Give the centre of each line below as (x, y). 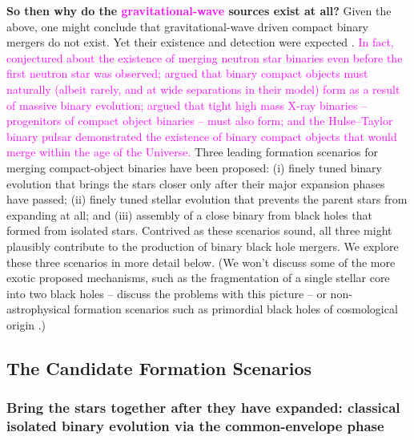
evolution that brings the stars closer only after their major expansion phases (196, 183)
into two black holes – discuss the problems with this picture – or (167, 293)
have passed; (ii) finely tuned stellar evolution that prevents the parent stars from (207, 199)
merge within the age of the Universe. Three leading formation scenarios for (193, 152)
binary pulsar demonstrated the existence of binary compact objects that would (202, 136)
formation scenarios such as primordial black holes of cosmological (236, 309)
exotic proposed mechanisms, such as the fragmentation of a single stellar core (198, 278)
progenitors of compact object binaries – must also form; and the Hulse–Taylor (200, 121)
